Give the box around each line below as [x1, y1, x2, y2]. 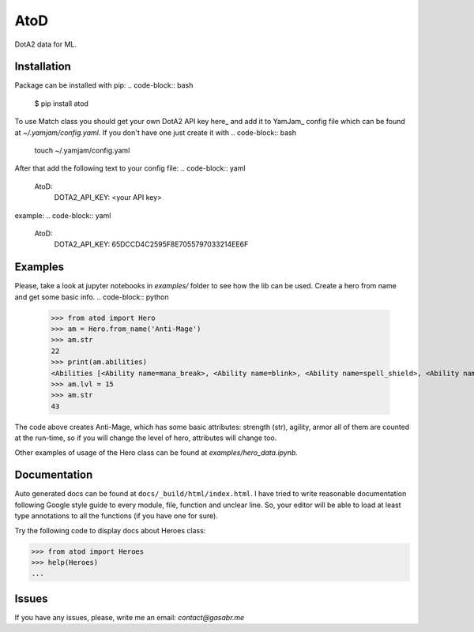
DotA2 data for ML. [14, 39, 77, 49]
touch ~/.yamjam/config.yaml [34, 146, 130, 156]
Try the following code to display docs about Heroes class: [14, 525, 206, 535]
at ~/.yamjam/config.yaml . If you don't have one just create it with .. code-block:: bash [14, 127, 296, 137]
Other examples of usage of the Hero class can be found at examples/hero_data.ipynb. [14, 447, 298, 457]
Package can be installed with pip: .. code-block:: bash [14, 81, 194, 90]
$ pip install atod [34, 99, 88, 108]
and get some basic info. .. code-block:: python [14, 292, 169, 302]
